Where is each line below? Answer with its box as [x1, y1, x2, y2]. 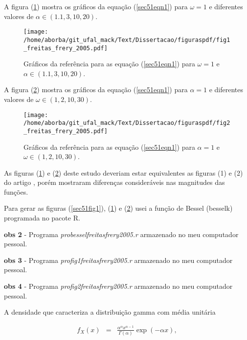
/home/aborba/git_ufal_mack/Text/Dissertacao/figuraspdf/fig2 [23, 120, 230, 127]
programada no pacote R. [4, 213, 80, 223]
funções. [4, 186, 28, 197]
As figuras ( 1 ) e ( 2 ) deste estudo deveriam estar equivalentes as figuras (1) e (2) [4, 167, 243, 178]
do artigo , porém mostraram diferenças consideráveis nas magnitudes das [4, 177, 225, 187]
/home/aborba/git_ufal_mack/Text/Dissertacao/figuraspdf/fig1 [23, 36, 230, 43]
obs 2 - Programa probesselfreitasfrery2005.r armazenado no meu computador [4, 229, 239, 239]
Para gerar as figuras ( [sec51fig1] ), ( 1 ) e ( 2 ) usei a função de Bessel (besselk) [4, 203, 233, 213]
